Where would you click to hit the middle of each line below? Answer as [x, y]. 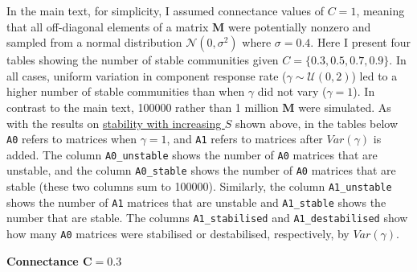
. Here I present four [360, 42]
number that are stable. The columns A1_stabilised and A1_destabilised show [207, 218]
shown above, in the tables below [317, 123]
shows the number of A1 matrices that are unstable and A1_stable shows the [196, 202]
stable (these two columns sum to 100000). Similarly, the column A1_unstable [199, 186]
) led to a [374, 75]
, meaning [380, 10]
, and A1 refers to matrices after [245, 139]
